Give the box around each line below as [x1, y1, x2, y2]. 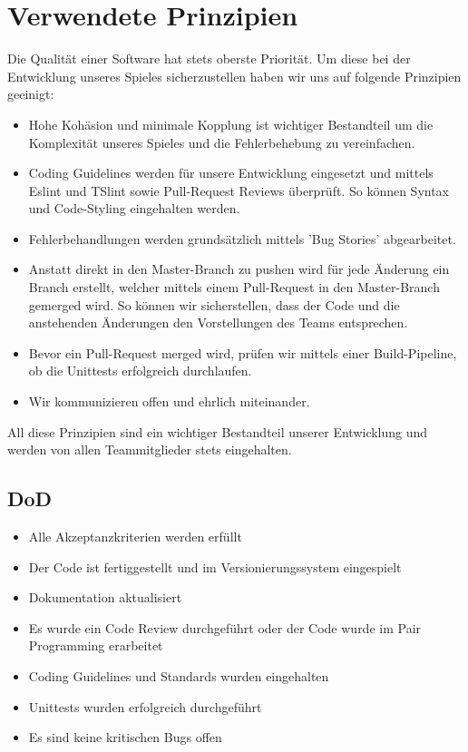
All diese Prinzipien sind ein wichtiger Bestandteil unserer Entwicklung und [7, 422, 428, 441]
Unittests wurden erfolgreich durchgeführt [28, 697, 262, 716]
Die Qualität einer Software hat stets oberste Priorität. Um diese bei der [7, 49, 411, 68]
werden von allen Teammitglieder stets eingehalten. [7, 440, 292, 459]
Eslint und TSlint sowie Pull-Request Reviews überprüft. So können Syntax [28, 181, 450, 200]
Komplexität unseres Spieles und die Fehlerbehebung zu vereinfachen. [28, 132, 415, 151]
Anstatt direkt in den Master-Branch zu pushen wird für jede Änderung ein [28, 259, 450, 278]
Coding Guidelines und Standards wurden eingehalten [28, 666, 329, 685]
